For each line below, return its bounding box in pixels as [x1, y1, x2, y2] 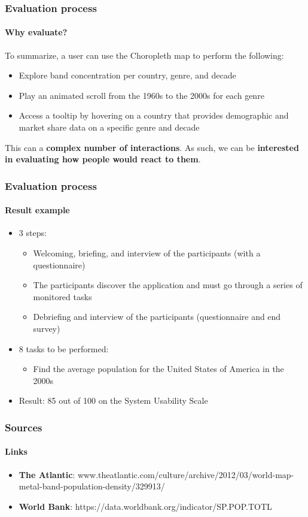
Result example [5, 204, 70, 216]
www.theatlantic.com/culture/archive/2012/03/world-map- [77, 468, 294, 480]
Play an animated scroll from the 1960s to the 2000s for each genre [19, 89, 264, 101]
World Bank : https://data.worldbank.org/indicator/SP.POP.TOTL [19, 500, 272, 512]
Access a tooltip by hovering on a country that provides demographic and [19, 109, 289, 122]
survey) [33, 322, 60, 334]
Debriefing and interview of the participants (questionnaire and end [33, 310, 281, 323]
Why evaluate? [5, 26, 68, 38]
